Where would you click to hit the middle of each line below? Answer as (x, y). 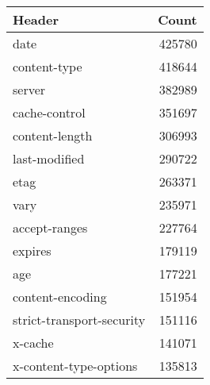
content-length (53, 135)
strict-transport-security (79, 320)
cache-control (49, 112)
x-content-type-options (75, 366)
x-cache (33, 343)
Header (36, 19)
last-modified (49, 158)
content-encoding (60, 296)
